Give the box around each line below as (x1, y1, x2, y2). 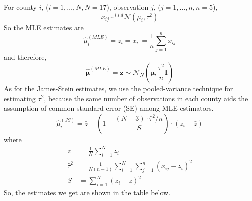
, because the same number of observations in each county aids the (44, 93, 248, 103)
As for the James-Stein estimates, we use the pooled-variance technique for (4, 83, 233, 93)
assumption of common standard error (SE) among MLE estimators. (4, 103, 214, 113)
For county (4, 2, 37, 12)
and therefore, (4, 52, 47, 62)
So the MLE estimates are (4, 22, 84, 32)
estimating (4, 93, 36, 103)
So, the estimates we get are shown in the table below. (4, 187, 171, 198)
